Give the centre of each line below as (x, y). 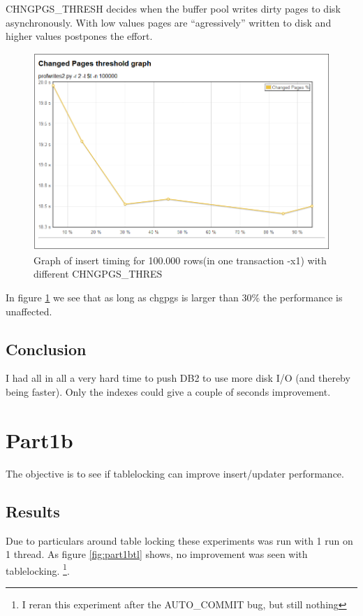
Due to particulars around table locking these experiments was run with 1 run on (179, 540)
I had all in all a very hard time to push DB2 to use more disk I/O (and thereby (178, 378)
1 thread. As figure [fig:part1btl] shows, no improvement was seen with (157, 554)
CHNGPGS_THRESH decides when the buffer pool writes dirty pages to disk (173, 8)
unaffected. (29, 311)
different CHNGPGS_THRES (98, 274)
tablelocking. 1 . (38, 569)
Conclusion (46, 349)
